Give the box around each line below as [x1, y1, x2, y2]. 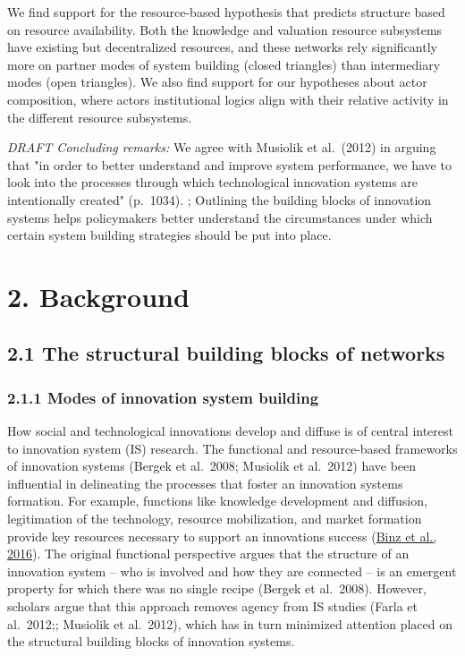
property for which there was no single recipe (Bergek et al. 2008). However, [7, 579, 427, 598]
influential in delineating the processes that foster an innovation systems [7, 473, 403, 492]
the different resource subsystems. [7, 107, 192, 126]
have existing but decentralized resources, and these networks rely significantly [7, 38, 437, 56]
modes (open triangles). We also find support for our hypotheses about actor [7, 72, 427, 91]
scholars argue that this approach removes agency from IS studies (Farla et [7, 597, 418, 616]
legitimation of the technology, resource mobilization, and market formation [7, 509, 422, 528]
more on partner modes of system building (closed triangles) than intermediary [7, 55, 441, 73]
